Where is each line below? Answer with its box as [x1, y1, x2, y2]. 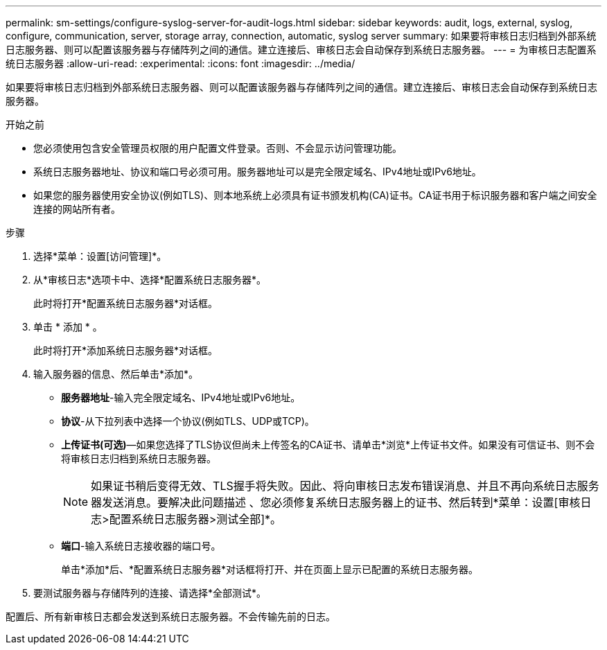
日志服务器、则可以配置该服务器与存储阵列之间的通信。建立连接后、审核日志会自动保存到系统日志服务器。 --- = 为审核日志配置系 [6, 44, 597, 55]
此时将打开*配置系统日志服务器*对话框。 [33, 297, 218, 309]
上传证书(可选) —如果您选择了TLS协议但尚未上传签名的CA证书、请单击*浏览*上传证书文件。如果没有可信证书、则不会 [61, 439, 595, 450]
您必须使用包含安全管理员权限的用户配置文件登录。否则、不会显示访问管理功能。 [33, 142, 402, 154]
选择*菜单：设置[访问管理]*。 [33, 250, 167, 262]
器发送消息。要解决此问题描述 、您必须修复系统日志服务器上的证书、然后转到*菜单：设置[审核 [91, 495, 581, 509]
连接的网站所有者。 [33, 203, 121, 215]
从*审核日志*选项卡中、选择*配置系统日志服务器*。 [33, 274, 267, 286]
